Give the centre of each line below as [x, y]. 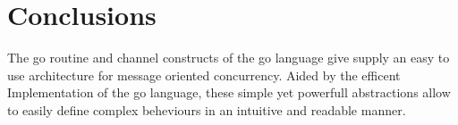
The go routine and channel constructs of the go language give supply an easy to [229, 58]
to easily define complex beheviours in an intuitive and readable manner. [207, 109]
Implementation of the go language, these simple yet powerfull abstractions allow [229, 92]
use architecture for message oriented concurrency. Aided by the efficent [204, 75]
